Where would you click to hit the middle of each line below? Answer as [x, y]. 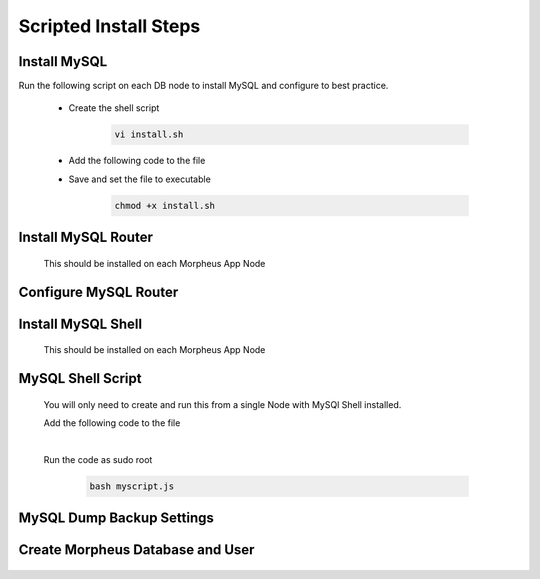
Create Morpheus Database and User [136, 550]
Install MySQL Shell [80, 323]
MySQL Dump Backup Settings [116, 518]
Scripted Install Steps [109, 26]
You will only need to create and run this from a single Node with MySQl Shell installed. [222, 404]
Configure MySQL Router [98, 291]
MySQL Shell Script [80, 378]
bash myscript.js [132, 486]
